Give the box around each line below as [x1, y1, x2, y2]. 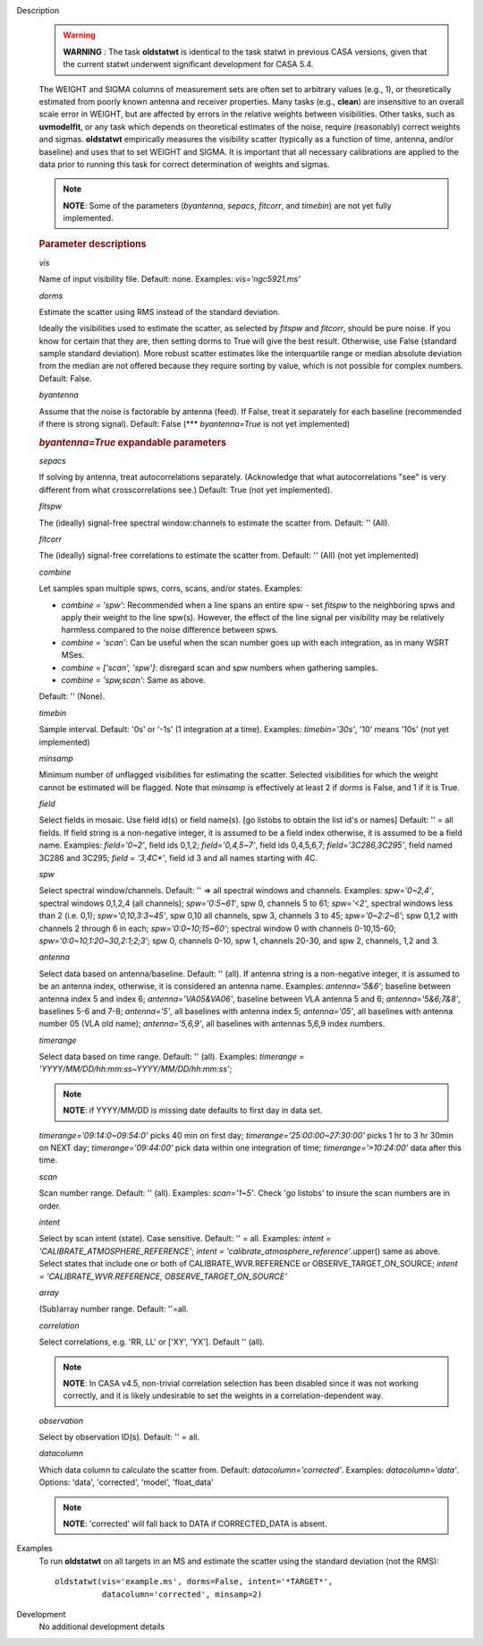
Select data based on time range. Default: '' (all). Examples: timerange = [38, 1052, 305, 1062]
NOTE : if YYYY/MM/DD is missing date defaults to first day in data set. [63, 1105, 323, 1116]
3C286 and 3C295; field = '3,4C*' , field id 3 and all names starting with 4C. [38, 852, 318, 863]
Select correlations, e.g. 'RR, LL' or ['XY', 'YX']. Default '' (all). [38, 1336, 266, 1347]
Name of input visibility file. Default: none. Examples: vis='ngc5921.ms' [38, 274, 301, 285]
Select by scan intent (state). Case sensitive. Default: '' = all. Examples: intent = [38, 1233, 331, 1244]
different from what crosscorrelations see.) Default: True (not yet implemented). [38, 484, 333, 495]
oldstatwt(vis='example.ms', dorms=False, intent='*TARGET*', [55, 1576, 334, 1587]
